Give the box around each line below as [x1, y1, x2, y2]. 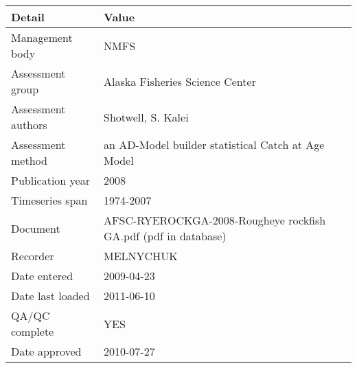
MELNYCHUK [104, 248, 178, 264]
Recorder [11, 248, 54, 264]
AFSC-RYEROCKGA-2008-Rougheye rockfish [104, 212, 326, 228]
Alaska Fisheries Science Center [104, 73, 256, 89]
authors [11, 117, 47, 133]
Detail [11, 9, 45, 25]
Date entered [11, 268, 73, 284]
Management [11, 30, 73, 45]
